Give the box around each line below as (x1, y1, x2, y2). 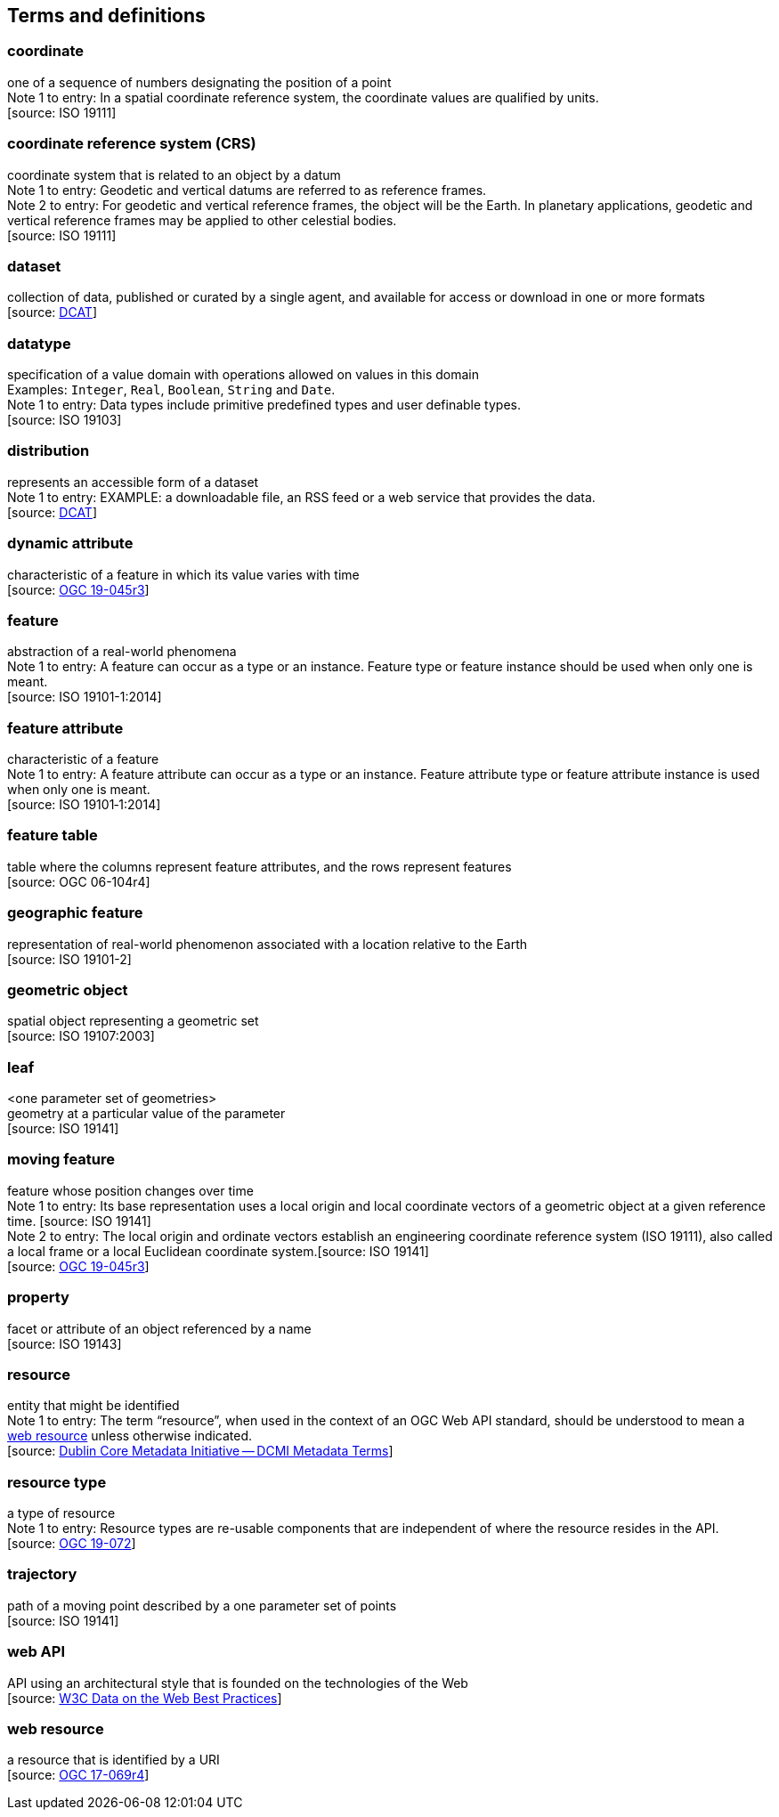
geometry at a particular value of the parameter (7, 1106, 286, 1122)
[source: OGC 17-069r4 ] (7, 1767, 150, 1783)
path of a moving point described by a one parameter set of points (7, 1597, 397, 1613)
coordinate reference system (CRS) (7, 134, 256, 153)
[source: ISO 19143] (7, 1335, 122, 1351)
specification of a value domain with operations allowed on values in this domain (7, 367, 479, 383)
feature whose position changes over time (7, 1182, 254, 1198)
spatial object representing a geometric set (7, 1013, 259, 1029)
